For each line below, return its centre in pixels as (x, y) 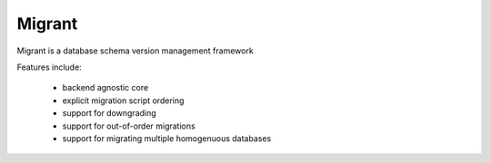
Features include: (49, 67)
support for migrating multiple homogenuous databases (167, 138)
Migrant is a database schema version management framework (135, 51)
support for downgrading (109, 113)
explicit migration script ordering (123, 101)
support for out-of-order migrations (129, 126)
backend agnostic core (105, 88)
